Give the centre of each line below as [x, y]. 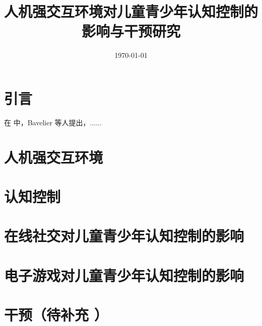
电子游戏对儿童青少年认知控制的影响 [124, 275]
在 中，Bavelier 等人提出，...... [53, 122]
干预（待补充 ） [56, 315]
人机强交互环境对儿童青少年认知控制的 [131, 11]
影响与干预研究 [131, 31]
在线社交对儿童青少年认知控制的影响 [124, 236]
